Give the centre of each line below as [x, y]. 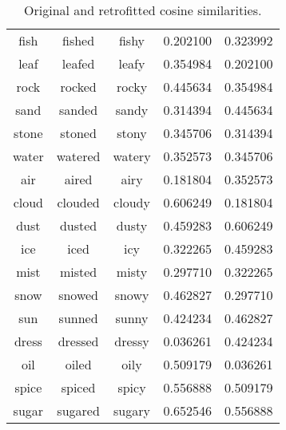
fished [79, 40]
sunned [78, 318]
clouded [78, 202]
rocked [78, 87]
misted [78, 272]
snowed [78, 295]
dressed [78, 341]
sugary [132, 410]
